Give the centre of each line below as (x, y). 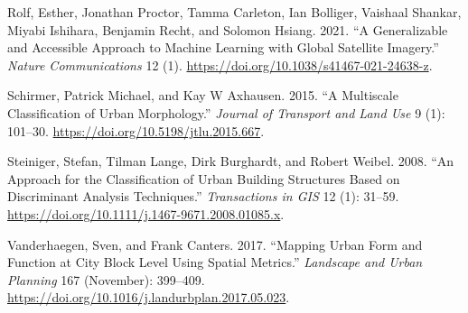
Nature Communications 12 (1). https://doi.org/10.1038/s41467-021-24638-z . (220, 64)
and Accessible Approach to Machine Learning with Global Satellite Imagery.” (223, 47)
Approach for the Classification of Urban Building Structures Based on (204, 178)
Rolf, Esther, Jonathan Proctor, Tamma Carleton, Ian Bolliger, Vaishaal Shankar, (234, 12)
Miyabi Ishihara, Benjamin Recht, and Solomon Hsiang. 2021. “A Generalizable (228, 29)
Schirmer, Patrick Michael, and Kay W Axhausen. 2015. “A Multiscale (203, 95)
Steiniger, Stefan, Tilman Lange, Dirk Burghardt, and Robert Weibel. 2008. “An (231, 161)
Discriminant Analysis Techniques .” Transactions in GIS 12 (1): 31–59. (203, 196)
